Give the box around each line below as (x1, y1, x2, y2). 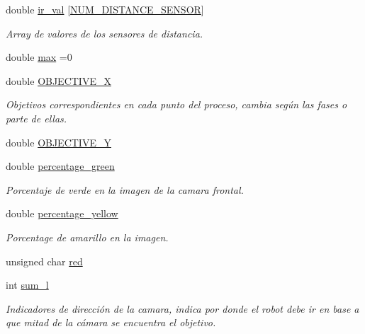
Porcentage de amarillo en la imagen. (6, 229, 169, 244)
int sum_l (6, 277, 49, 292)
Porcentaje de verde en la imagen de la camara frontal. (6, 182, 244, 197)
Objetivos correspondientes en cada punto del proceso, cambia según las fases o (6, 97, 347, 112)
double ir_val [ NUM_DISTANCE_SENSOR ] (6, 2, 204, 16)
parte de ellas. (6, 110, 67, 125)
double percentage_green (6, 159, 115, 173)
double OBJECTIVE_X (6, 73, 111, 88)
